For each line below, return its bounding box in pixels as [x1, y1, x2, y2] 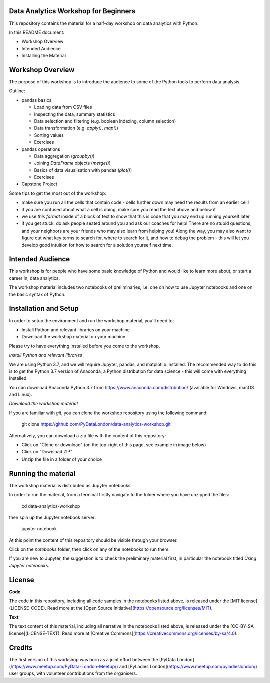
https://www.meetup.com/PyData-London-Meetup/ [10, 664, 117, 669]
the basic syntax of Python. [9, 291, 66, 297]
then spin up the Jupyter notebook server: [9, 514, 96, 520]
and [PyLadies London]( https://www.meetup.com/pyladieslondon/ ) [119, 664, 257, 669]
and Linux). [9, 391, 32, 398]
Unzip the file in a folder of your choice [21, 456, 102, 462]
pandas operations [21, 146, 60, 152]
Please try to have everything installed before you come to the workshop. [9, 343, 160, 349]
